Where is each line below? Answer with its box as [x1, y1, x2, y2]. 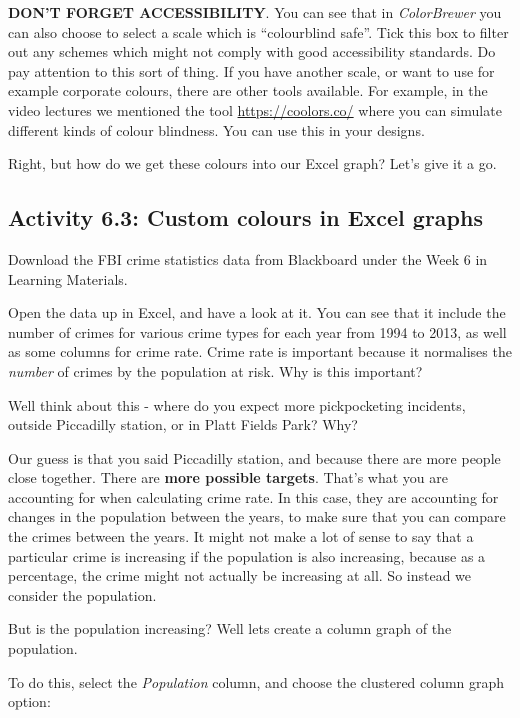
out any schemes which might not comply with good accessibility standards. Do [8, 41, 496, 62]
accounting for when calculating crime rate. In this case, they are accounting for [8, 486, 499, 507]
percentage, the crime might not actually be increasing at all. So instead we [8, 565, 472, 586]
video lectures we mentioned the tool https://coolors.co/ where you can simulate [8, 99, 502, 120]
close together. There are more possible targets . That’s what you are [8, 467, 448, 488]
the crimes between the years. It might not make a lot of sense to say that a [8, 526, 474, 547]
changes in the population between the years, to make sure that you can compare [8, 506, 506, 527]
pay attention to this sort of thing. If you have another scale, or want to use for [8, 60, 495, 81]
